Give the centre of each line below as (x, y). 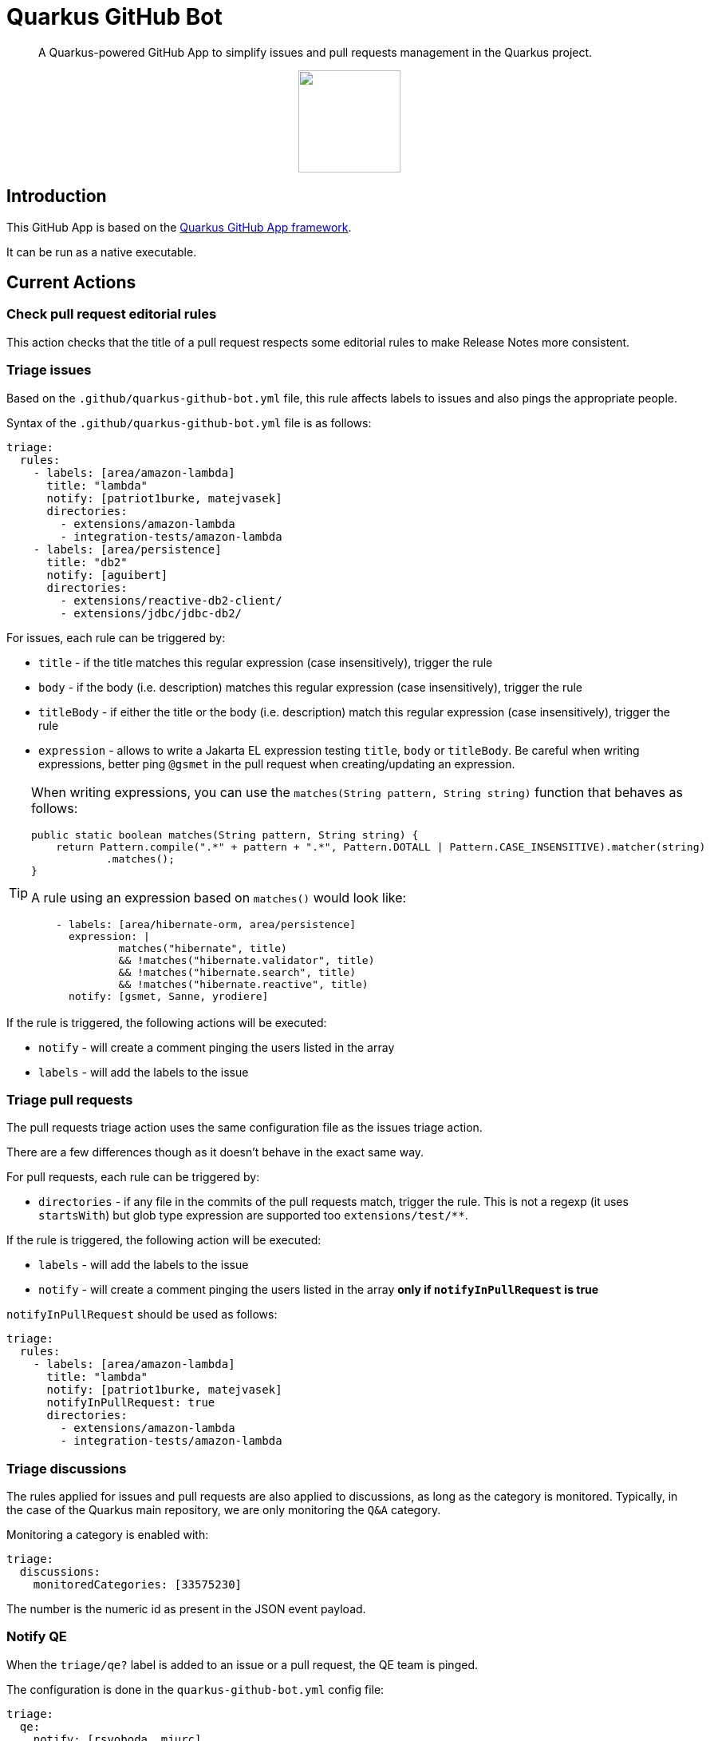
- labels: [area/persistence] (127, 549)
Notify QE (37, 1637)
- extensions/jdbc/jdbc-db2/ (151, 613)
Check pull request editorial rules (112, 314)
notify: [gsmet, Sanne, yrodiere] (168, 996)
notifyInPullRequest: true (131, 1403)
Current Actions (71, 283)
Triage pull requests (70, 1099)
